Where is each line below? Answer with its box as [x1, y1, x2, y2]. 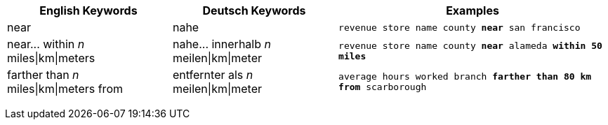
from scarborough [338, 82, 427, 92]
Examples [446, 3, 499, 17]
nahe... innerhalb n [172, 37, 271, 51]
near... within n [7, 37, 85, 51]
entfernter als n [172, 68, 253, 82]
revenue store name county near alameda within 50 [338, 41, 602, 51]
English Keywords [39, 3, 138, 17]
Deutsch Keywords [202, 3, 306, 17]
